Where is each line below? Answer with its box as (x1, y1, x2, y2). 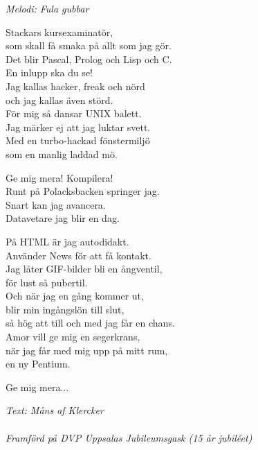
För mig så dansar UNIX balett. (6, 106, 142, 121)
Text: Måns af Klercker (6, 403, 104, 417)
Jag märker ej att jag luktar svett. (6, 119, 151, 134)
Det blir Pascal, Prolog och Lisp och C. (6, 51, 172, 66)
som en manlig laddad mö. (6, 146, 118, 161)
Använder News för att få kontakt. (6, 248, 151, 262)
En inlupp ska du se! (6, 65, 93, 80)
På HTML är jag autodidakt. (6, 234, 129, 248)
